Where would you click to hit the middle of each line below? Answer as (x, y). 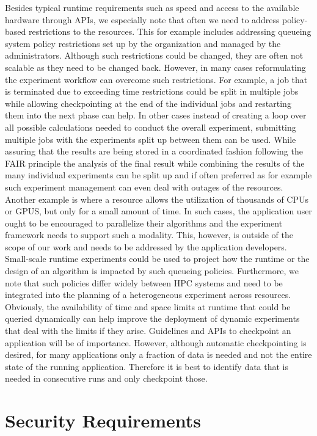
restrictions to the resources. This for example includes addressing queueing (170, 31)
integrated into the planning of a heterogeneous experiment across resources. (148, 295)
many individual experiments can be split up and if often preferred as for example (158, 175)
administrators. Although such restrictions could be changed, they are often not (154, 55)
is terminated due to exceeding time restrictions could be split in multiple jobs (152, 91)
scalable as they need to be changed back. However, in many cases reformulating (155, 67)
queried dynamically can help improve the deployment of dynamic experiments (152, 318)
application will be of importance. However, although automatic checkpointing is (156, 342)
